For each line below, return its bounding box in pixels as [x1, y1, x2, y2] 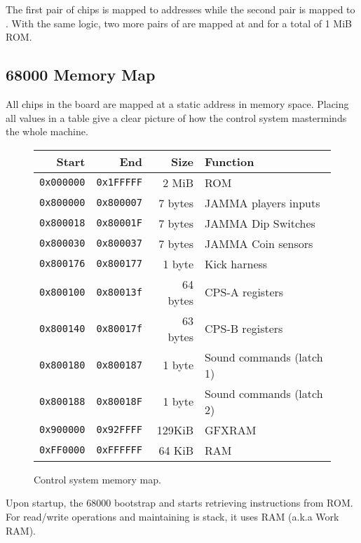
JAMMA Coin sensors [205, 235, 313, 252]
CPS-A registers [205, 284, 284, 301]
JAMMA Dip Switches [205, 214, 315, 231]
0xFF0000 [39, 444, 86, 456]
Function [205, 153, 254, 170]
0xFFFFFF [96, 444, 142, 456]
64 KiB [158, 441, 194, 458]
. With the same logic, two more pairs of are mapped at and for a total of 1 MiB [6, 15, 352, 30]
